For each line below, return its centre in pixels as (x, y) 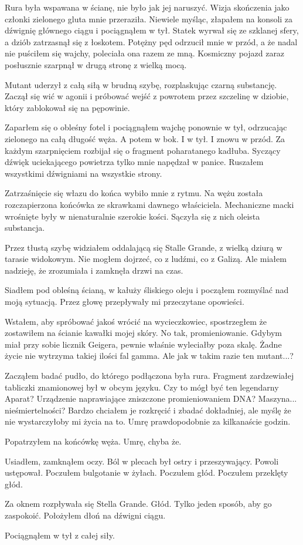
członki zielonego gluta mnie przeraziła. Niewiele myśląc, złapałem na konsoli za (149, 18)
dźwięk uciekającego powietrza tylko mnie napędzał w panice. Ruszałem (134, 162)
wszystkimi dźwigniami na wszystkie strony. (84, 173)
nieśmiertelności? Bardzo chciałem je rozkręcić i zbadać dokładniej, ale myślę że (148, 410)
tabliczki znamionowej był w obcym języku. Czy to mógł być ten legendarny (142, 387)
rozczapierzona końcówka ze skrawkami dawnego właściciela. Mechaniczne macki (149, 204)
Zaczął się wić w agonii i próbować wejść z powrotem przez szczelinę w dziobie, (147, 96)
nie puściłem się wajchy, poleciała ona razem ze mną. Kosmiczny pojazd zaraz (145, 53)
